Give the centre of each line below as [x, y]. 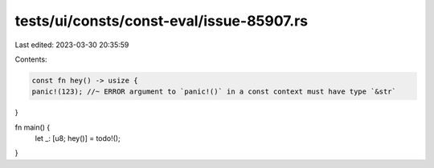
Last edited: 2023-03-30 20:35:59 [72, 45]
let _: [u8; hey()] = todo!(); [78, 138]
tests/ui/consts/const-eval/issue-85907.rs [162, 21]
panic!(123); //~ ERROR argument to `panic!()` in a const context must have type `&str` [214, 92]
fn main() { [33, 127]
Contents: [31, 59]
